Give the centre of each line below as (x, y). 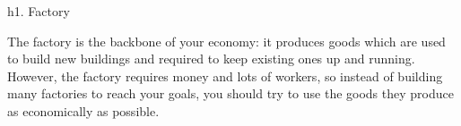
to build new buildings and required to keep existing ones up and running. (211, 59)
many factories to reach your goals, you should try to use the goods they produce (230, 93)
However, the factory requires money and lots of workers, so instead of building (225, 76)
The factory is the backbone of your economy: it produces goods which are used (226, 41)
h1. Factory (39, 11)
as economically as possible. (83, 110)
